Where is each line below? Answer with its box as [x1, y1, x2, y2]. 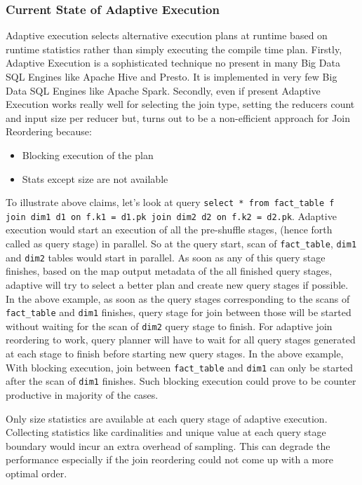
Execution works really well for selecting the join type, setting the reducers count [6, 97, 355, 111]
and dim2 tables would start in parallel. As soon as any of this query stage [6, 250, 326, 264]
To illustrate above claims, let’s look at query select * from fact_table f [6, 195, 335, 210]
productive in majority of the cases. [6, 387, 159, 402]
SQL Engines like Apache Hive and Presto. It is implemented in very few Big [6, 69, 337, 83]
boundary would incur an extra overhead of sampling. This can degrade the [6, 438, 330, 453]
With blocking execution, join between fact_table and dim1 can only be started [6, 360, 354, 374]
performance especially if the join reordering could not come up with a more [6, 452, 333, 467]
